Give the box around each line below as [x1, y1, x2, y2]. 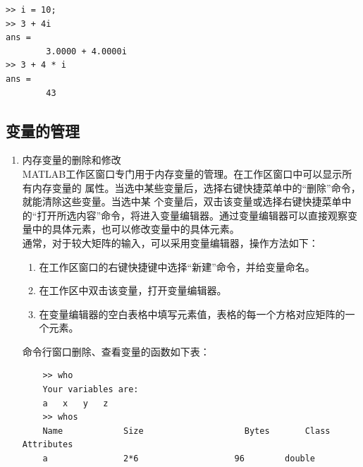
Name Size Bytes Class [42, 425, 331, 436]
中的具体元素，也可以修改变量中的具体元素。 [32, 222, 240, 236]
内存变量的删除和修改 [22, 152, 121, 167]
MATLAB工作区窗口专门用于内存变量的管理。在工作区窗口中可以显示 [22, 166, 343, 181]
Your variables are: [42, 384, 139, 395]
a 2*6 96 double [42, 454, 316, 464]
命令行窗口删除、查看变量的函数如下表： [22, 344, 210, 358]
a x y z [42, 398, 109, 408]
